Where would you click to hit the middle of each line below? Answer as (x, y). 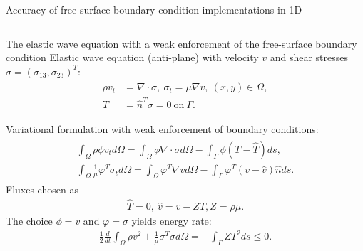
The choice (29, 221)
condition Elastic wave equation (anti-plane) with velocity (132, 57)
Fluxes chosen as (42, 189)
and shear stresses (309, 57)
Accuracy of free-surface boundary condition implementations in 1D (154, 9)
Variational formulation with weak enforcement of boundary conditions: (162, 129)
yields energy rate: (172, 221)
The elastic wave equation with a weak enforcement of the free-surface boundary (181, 43)
